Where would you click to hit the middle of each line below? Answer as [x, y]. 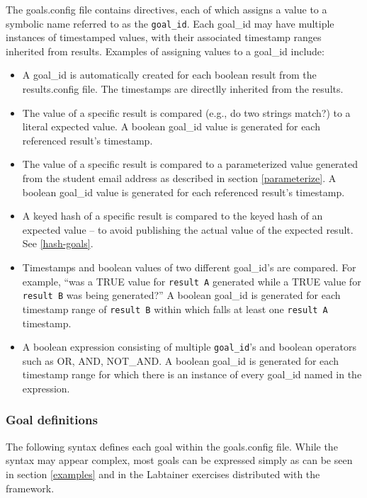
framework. [30, 488]
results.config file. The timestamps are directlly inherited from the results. [183, 89]
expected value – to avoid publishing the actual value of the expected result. [188, 229]
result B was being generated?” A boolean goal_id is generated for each [181, 295]
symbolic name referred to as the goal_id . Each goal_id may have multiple [170, 23]
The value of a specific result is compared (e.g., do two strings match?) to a [186, 112]
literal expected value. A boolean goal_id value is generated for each [171, 126]
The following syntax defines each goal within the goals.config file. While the [172, 446]
